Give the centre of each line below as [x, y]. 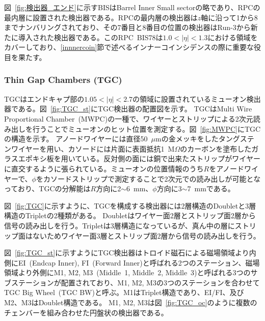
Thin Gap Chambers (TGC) [63, 80]
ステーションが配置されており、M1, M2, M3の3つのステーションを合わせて [135, 282]
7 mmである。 [211, 188]
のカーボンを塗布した [216, 148]
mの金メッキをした [187, 139]
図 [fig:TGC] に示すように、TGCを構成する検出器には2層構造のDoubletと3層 [130, 205]
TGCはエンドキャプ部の [44, 98]
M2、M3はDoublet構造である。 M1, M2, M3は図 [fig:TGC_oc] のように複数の [131, 302]
